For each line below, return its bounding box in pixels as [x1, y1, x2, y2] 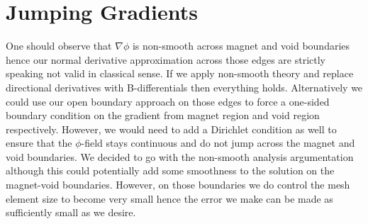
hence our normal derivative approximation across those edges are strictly [6, 52, 325, 67]
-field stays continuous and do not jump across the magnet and [81, 135, 355, 150]
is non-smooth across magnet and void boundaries [132, 38, 350, 53]
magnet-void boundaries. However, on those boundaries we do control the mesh [6, 177, 350, 192]
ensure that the [6, 135, 72, 150]
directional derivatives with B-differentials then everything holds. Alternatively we [6, 79, 363, 94]
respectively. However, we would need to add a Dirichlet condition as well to [6, 121, 337, 136]
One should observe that [6, 38, 112, 53]
